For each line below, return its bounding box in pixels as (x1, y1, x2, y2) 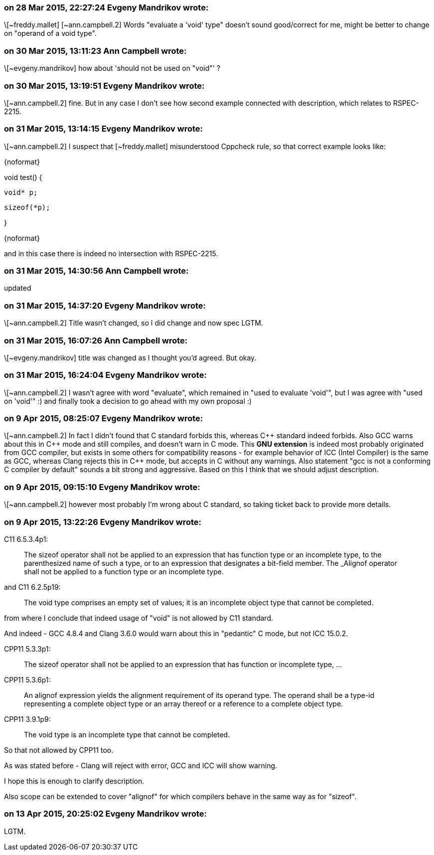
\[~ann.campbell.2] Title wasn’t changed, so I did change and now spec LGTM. (4, 319, 263, 328)
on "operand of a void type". (4, 29, 97, 38)
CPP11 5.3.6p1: (4, 675, 51, 684)
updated (4, 284, 31, 293)
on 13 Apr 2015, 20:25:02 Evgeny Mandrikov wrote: (4, 809, 207, 819)
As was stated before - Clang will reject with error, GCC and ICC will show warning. (4, 761, 278, 770)
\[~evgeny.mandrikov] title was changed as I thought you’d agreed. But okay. (4, 353, 257, 362)
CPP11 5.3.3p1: (4, 644, 51, 653)
